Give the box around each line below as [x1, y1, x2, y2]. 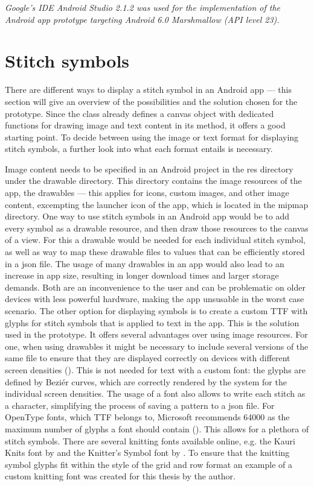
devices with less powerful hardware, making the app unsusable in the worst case [5, 292, 304, 305]
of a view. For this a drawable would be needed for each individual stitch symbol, [5, 233, 306, 246]
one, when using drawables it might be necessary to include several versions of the [5, 339, 309, 352]
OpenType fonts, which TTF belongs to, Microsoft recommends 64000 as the [5, 411, 290, 423]
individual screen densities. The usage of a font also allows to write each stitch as [5, 387, 306, 400]
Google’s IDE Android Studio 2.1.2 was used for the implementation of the [5, 1, 281, 13]
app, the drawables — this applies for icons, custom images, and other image [5, 186, 289, 199]
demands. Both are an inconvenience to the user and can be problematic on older [5, 280, 306, 293]
